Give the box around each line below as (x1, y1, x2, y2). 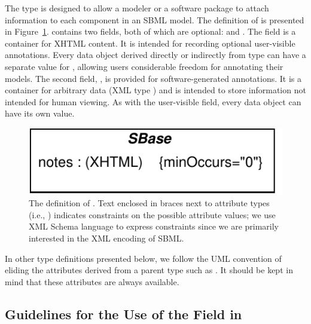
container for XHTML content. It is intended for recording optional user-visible (5, 36, 295, 49)
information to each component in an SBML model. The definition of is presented (5, 13, 304, 26)
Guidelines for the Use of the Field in (5, 304, 242, 323)
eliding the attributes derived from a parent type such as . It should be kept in (5, 264, 293, 276)
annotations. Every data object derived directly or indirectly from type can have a (5, 48, 306, 61)
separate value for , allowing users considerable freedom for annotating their (5, 60, 283, 72)
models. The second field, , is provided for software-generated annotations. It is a (5, 72, 302, 84)
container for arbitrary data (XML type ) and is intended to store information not (5, 84, 306, 96)
